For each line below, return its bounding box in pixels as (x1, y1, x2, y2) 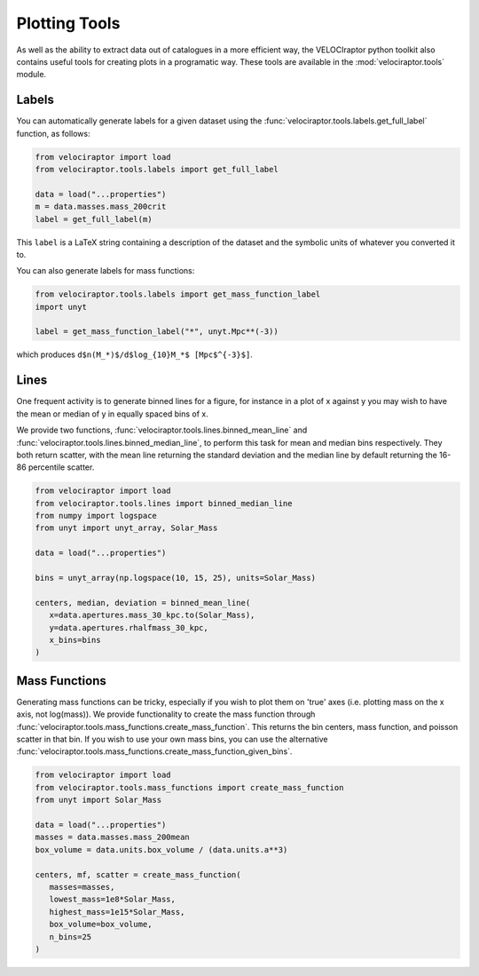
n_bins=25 (49, 932, 92, 941)
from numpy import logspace (35, 511, 157, 521)
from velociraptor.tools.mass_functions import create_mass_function (35, 782, 344, 792)
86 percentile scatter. (16, 462, 95, 472)
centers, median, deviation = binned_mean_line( (35, 598, 251, 607)
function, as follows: (16, 128, 90, 139)
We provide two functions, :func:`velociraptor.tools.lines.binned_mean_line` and (16, 425, 308, 435)
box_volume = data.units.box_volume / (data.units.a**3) (35, 845, 288, 854)
